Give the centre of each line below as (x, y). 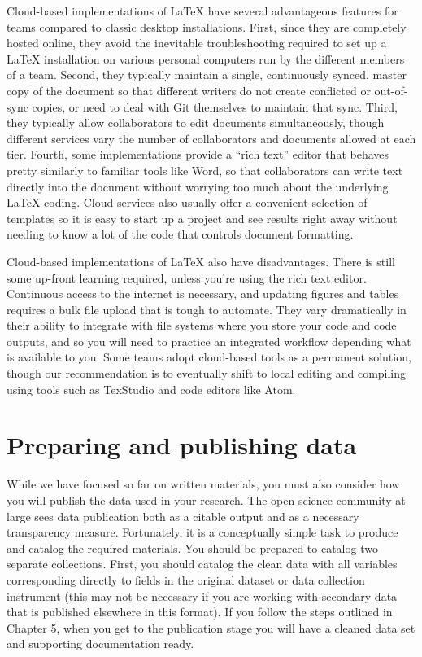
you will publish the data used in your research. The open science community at (206, 499)
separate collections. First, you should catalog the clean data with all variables (202, 564)
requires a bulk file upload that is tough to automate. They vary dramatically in (207, 309)
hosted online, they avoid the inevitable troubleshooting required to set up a (197, 43)
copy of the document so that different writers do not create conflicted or (189, 90)
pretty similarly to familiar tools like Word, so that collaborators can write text (205, 170)
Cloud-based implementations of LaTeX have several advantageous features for (202, 11)
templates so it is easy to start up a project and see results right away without (202, 218)
